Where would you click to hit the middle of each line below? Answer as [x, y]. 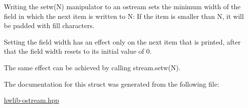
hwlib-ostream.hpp [32, 100]
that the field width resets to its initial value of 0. [78, 51]
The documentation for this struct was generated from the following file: [112, 84]
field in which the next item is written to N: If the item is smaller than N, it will [124, 16]
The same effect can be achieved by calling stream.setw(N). [92, 67]
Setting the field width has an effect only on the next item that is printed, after [122, 41]
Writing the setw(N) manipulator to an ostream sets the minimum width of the [122, 6]
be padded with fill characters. [49, 25]
